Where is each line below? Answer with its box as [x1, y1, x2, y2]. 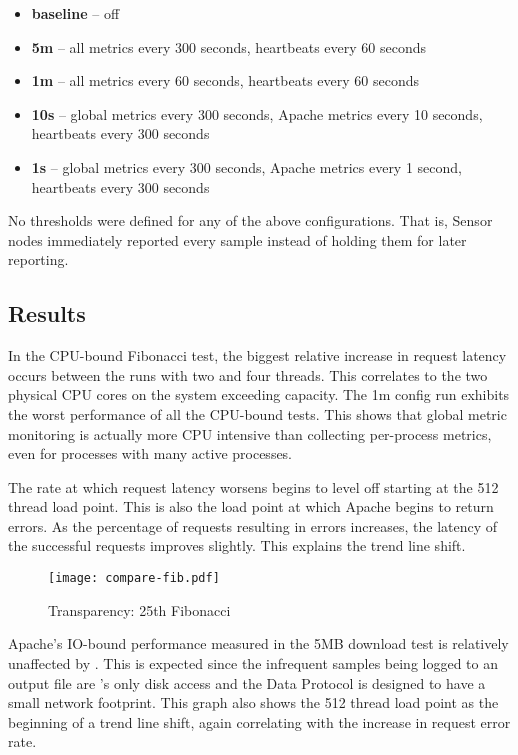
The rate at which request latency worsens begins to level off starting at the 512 [8, 476, 499, 497]
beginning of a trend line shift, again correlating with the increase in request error [8, 711, 511, 732]
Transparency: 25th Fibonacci [48, 599, 231, 620]
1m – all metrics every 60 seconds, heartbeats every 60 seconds [31, 70, 419, 91]
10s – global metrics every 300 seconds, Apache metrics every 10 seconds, [31, 103, 483, 124]
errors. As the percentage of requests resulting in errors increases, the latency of [8, 515, 498, 536]
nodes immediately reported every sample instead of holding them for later [8, 229, 467, 250]
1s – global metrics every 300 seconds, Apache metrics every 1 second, [31, 156, 462, 177]
